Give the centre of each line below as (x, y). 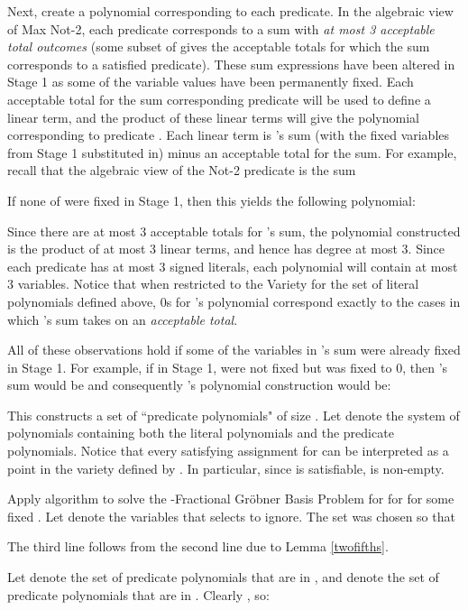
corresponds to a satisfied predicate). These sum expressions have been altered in (231, 64)
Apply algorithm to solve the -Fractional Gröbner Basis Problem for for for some (231, 499)
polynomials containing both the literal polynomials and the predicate (201, 433)
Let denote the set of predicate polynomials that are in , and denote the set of (223, 577)
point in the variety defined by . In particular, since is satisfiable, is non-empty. (226, 468)
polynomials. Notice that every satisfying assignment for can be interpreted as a (228, 451)
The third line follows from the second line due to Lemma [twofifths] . (198, 546)
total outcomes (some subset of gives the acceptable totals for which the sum (219, 46)
